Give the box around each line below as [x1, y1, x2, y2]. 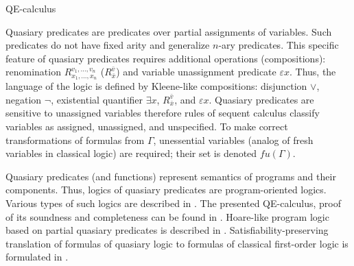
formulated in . [5, 250, 69, 264]
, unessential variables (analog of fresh [153, 132, 314, 147]
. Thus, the [289, 64, 336, 79]
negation [5, 92, 42, 106]
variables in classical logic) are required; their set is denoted [5, 146, 257, 160]
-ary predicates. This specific [218, 38, 339, 52]
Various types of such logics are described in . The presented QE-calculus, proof [5, 195, 341, 210]
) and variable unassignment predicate [116, 64, 276, 79]
